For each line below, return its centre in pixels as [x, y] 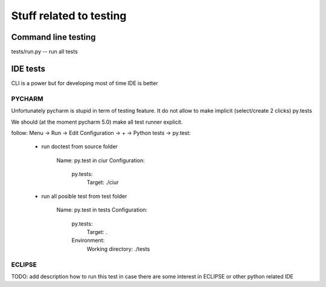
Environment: [88, 241]
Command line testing [53, 37]
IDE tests [28, 68]
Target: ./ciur [103, 182]
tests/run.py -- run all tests [44, 52]
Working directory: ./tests [118, 249]
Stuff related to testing [69, 16]
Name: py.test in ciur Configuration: [101, 160]
